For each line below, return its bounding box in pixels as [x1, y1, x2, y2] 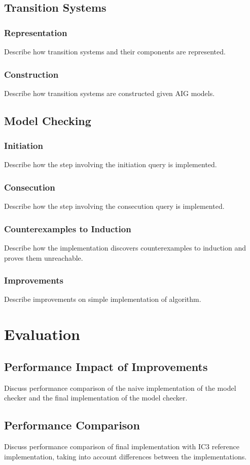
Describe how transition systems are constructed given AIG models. [4, 87, 215, 98]
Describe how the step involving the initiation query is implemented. [4, 159, 217, 170]
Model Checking [4, 112, 91, 128]
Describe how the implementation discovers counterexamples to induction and [4, 242, 246, 253]
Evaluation [4, 324, 80, 345]
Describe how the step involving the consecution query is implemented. [4, 201, 225, 211]
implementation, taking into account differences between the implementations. [4, 451, 247, 461]
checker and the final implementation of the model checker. [4, 392, 188, 403]
